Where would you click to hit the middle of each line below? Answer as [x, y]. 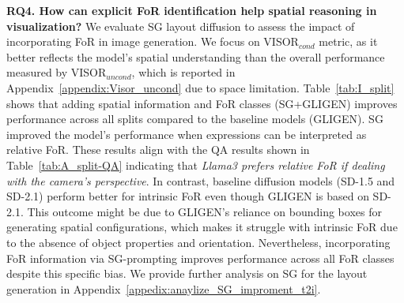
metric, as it [348, 41]
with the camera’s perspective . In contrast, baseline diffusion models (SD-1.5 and [201, 180]
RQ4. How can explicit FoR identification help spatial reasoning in [192, 10]
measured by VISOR [57, 72]
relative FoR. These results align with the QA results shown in [158, 150]
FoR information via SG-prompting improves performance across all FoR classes [200, 258]
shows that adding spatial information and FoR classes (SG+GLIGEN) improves [202, 103]
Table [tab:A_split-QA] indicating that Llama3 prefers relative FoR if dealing [196, 165]
